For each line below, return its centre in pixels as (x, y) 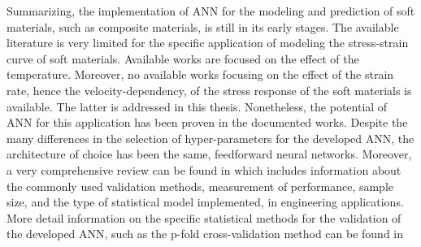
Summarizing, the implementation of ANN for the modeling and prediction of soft (211, 11)
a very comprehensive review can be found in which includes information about (204, 169)
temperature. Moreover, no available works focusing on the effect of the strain (200, 74)
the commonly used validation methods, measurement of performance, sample (200, 186)
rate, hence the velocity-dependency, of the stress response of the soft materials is (209, 90)
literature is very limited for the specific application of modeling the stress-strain (208, 43)
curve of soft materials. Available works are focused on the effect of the (183, 58)
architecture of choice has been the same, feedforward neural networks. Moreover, (209, 154)
